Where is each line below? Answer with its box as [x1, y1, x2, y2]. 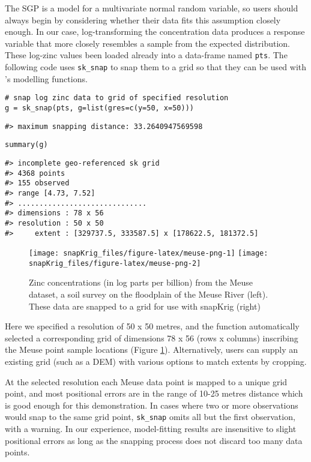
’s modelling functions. [5, 72, 88, 85]
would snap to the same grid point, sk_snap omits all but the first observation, [5, 410, 295, 423]
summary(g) [5, 140, 48, 149]
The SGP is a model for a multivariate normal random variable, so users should [5, 2, 298, 14]
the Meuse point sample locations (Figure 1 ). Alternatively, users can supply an [5, 343, 298, 356]
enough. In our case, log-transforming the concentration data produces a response [5, 25, 305, 38]
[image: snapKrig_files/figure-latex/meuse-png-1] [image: [29, 249, 268, 258]
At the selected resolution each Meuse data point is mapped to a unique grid [5, 375, 288, 388]
